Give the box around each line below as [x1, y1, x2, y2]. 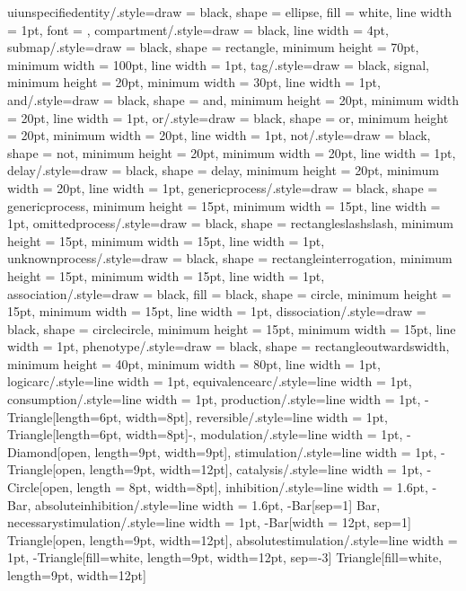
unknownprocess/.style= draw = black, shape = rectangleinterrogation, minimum [7, 249, 453, 268]
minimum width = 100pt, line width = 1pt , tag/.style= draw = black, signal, [7, 55, 430, 74]
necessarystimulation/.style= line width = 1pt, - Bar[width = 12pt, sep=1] [7, 513, 411, 532]
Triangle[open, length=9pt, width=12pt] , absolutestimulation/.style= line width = [7, 530, 458, 549]
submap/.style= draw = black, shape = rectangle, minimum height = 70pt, [7, 38, 419, 57]
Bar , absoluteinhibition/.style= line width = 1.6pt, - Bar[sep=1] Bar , [7, 495, 381, 514]
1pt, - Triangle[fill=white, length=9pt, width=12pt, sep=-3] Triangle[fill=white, [7, 548, 443, 567]
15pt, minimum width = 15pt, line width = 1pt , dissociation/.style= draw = [7, 302, 426, 321]
